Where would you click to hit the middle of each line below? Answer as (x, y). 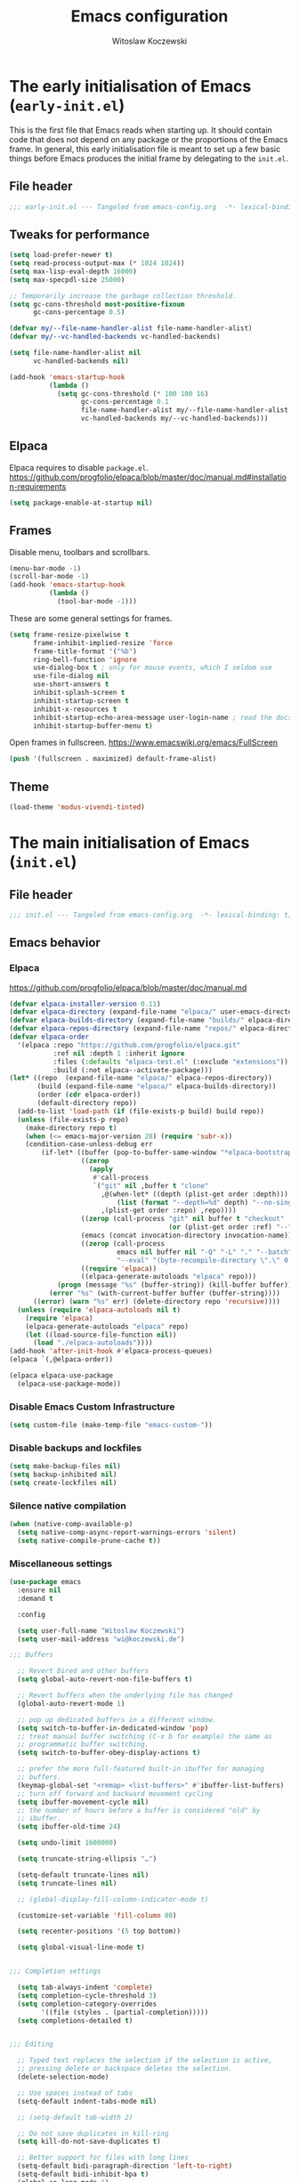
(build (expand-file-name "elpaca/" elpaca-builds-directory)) (157, 1087)
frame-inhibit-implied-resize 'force (103, 642)
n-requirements (38, 486)
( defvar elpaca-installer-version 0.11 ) (85, 1004)
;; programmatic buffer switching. (83, 1745)
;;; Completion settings (55, 1972)
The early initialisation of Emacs (130, 86)
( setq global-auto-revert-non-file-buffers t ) (105, 1679)
